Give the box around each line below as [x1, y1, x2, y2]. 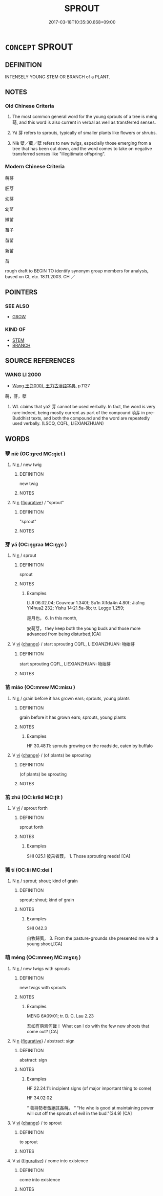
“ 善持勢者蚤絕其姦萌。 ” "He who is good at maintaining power [26, 1105, 154, 1110]
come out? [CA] [26, 1028, 59, 1034]
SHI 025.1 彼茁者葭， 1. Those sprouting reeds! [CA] [26, 853, 131, 859]
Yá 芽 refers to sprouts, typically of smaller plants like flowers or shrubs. [12, 130, 157, 136]
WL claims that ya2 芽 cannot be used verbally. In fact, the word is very [12, 404, 156, 410]
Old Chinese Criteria [5, 103, 55, 110]
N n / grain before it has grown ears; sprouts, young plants [12, 695, 130, 701]
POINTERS [5, 288, 38, 296]
